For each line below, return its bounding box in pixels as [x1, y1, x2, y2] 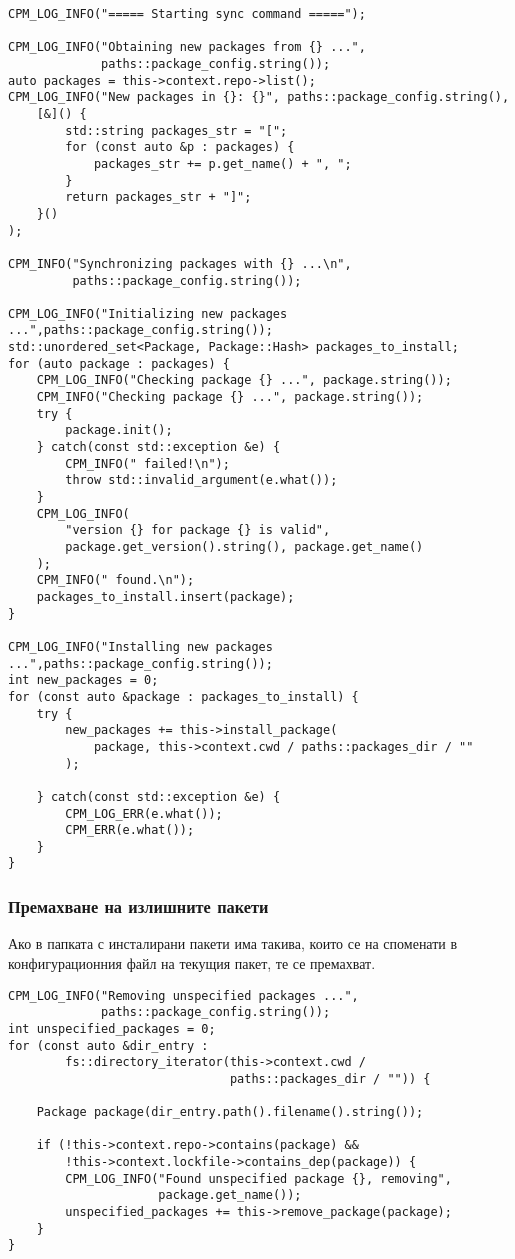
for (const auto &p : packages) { [65, 140, 295, 155]
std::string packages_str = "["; [65, 123, 288, 138]
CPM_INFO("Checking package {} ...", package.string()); [36, 390, 424, 405]
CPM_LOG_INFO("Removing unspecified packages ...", [8, 988, 359, 1003]
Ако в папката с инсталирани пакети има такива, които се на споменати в [8, 933, 458, 954]
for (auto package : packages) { [8, 356, 230, 371]
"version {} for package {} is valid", [65, 523, 331, 538]
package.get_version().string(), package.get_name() [65, 540, 424, 554]
